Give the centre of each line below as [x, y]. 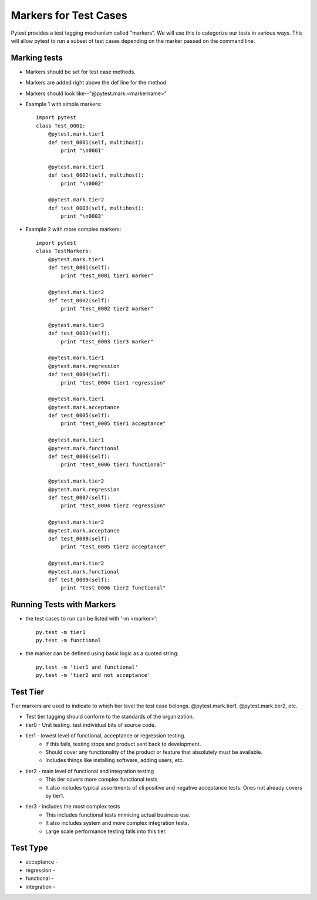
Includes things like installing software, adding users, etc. [115, 760]
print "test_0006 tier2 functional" [114, 588]
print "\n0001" [82, 150]
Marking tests [37, 58]
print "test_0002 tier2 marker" [107, 309]
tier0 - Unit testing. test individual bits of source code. [91, 724]
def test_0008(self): [79, 538]
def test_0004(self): [79, 375]
